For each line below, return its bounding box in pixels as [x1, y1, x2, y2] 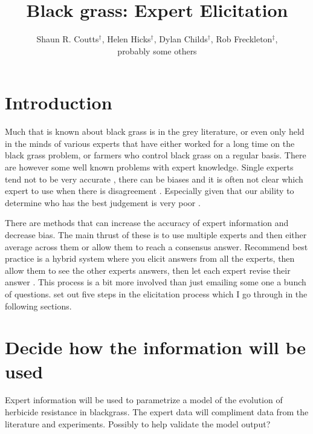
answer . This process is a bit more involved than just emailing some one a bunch [5, 276, 306, 288]
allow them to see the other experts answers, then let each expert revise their [5, 264, 291, 276]
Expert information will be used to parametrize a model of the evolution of [5, 394, 283, 406]
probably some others [117, 44, 197, 57]
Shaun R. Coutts [36, 33, 99, 45]
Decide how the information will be [5, 335, 306, 360]
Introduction [5, 90, 112, 115]
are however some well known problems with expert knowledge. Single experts [5, 161, 294, 173]
